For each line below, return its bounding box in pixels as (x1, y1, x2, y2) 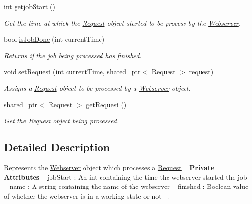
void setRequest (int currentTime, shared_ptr (4, 67, 141, 77)
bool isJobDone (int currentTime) (4, 34, 105, 44)
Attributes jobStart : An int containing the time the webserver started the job (4, 171, 247, 182)
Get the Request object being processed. (4, 116, 119, 126)
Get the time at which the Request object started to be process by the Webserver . (4, 17, 241, 28)
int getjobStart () (4, 1, 55, 11)
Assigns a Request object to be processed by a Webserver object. (4, 83, 191, 93)
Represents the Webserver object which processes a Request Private (4, 162, 215, 172)
